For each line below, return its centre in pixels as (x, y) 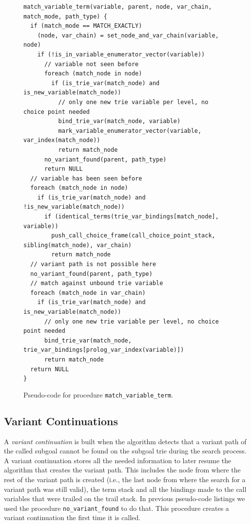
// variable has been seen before (86, 178)
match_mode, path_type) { (65, 16)
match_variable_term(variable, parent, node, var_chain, (118, 7)
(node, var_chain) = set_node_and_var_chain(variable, (128, 35)
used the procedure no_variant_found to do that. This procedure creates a (116, 508)
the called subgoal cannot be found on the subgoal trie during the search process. (125, 451)
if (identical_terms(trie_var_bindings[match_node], (131, 217)
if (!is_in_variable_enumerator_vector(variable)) (121, 54)
